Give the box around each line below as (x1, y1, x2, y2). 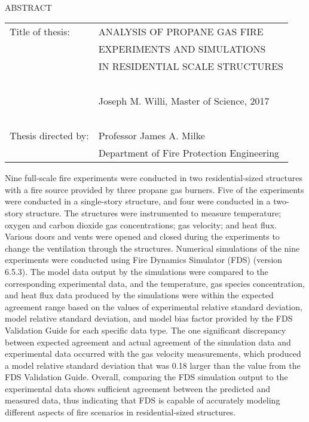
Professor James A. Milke (98, 129, 205, 143)
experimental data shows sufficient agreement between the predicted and (5, 382, 271, 395)
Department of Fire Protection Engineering (98, 146, 280, 160)
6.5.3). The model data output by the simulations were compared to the (5, 265, 268, 277)
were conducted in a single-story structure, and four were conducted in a (5, 195, 271, 207)
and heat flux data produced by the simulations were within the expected (5, 289, 274, 301)
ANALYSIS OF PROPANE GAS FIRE (98, 25, 264, 39)
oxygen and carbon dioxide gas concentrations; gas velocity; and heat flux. (5, 218, 277, 231)
